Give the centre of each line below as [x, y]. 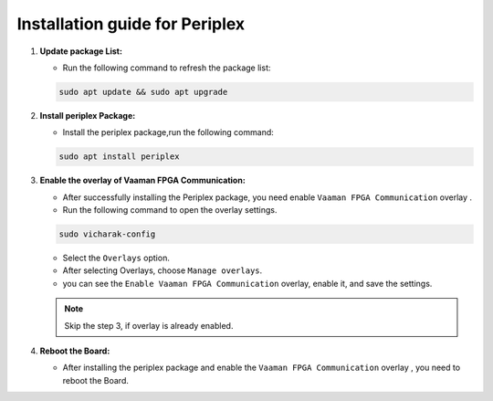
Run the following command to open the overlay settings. [170, 210]
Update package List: [81, 51]
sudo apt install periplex [119, 157]
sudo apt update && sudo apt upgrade [143, 92]
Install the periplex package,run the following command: [168, 132]
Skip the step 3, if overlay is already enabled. [149, 325]
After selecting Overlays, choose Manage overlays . [163, 270]
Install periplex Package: [88, 115]
